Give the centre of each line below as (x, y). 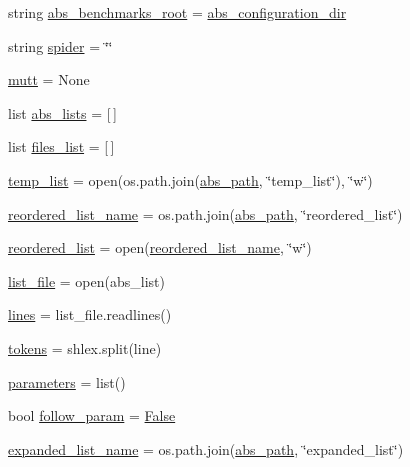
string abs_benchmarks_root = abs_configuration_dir (177, 12)
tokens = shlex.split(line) (85, 347)
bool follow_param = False (92, 415)
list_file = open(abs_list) (86, 280)
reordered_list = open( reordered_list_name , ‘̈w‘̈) (160, 247)
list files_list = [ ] (61, 146)
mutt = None (49, 79)
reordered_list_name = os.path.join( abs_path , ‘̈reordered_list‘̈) (205, 213)
